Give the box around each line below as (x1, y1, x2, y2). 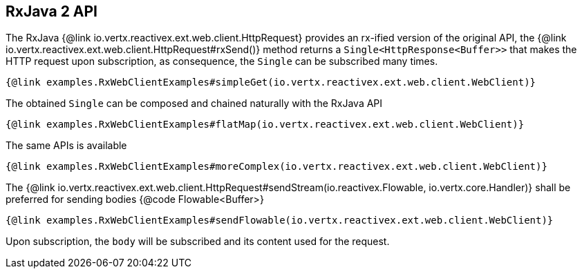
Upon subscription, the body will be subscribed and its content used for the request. (6, 235, 390, 248)
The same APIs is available (6, 139, 127, 152)
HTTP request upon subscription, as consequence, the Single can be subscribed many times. (6, 55, 438, 68)
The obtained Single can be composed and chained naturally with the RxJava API (6, 97, 383, 110)
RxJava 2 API (6, 3, 98, 20)
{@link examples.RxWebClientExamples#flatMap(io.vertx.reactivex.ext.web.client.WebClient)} (6, 119, 525, 130)
